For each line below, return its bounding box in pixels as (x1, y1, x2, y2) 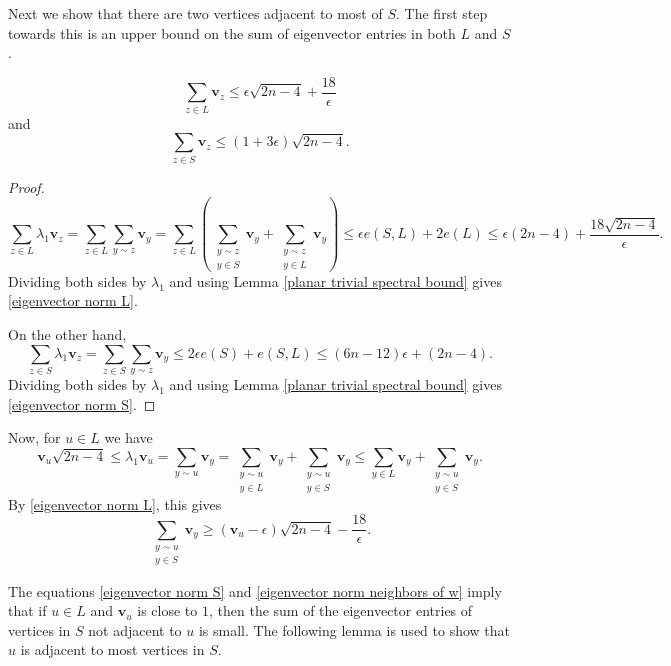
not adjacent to (88, 619, 182, 640)
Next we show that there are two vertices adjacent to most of (8, 3, 383, 23)
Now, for (8, 427, 61, 448)
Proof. (8, 176, 45, 197)
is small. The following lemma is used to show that (198, 619, 511, 640)
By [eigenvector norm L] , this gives (8, 493, 222, 514)
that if (8, 600, 47, 621)
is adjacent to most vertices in (20, 639, 205, 660)
